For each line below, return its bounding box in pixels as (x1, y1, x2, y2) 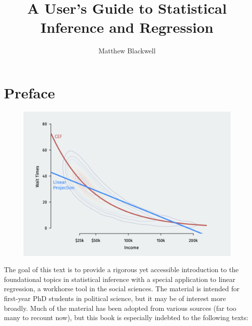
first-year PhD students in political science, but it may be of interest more (4, 293, 226, 303)
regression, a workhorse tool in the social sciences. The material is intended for (4, 283, 240, 294)
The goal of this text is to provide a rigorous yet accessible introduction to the (4, 264, 239, 275)
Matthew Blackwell (98, 46, 156, 56)
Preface (4, 82, 55, 102)
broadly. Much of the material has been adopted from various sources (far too (4, 303, 236, 313)
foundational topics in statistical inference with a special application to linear (4, 274, 235, 284)
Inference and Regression (41, 17, 213, 37)
